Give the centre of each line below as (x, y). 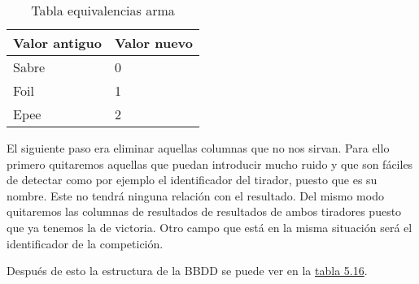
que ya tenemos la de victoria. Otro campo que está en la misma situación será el (209, 227)
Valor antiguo (57, 43)
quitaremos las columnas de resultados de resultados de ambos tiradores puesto (204, 211)
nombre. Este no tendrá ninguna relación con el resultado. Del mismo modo (195, 195)
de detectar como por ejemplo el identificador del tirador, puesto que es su (192, 180)
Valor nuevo (153, 43)
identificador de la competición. (85, 243)
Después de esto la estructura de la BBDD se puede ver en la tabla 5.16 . (187, 271)
